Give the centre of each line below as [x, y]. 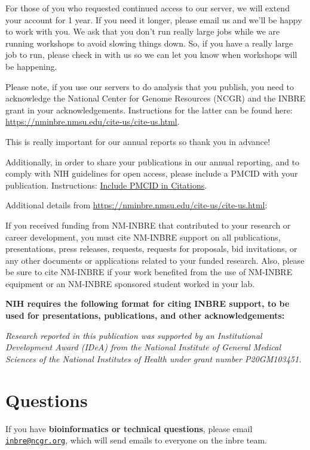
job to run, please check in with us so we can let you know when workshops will [151, 55]
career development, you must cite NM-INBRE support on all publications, [143, 237]
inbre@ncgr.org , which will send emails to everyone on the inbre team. [136, 440]
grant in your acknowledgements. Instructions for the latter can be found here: [149, 110]
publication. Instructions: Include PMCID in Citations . [106, 185]
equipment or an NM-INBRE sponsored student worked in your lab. [130, 283]
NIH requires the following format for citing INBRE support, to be [148, 303]
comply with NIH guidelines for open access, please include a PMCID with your [152, 173]
